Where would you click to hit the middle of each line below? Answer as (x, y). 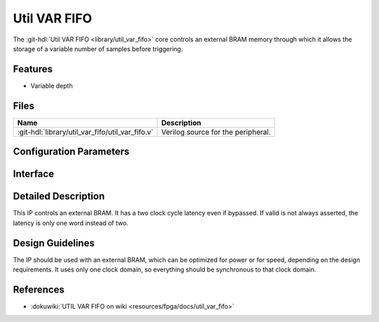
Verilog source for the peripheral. (216, 132)
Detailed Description (59, 196)
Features (33, 69)
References (39, 289)
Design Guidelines (54, 243)
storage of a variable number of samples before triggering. (98, 48)
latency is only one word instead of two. (71, 223)
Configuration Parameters (71, 152)
